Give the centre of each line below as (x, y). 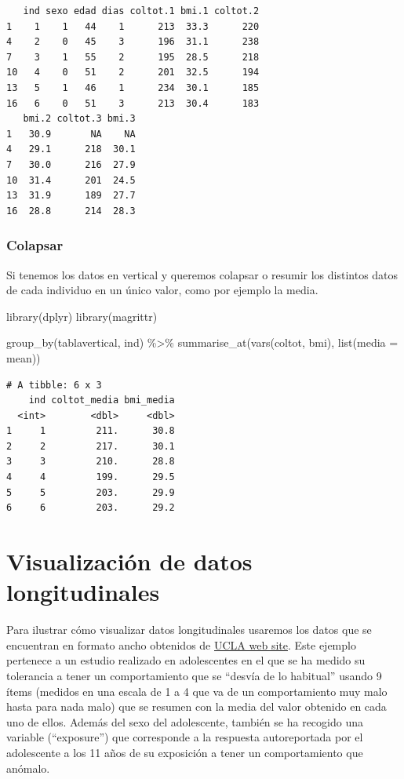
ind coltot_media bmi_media (102, 400)
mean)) (24, 357)
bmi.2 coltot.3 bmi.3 (79, 119)
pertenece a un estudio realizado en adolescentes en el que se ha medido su (186, 660)
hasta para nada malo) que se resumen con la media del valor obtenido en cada (197, 706)
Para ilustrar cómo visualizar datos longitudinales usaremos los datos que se (189, 630)
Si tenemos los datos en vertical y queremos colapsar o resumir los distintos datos (202, 274)
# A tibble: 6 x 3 (54, 385)
